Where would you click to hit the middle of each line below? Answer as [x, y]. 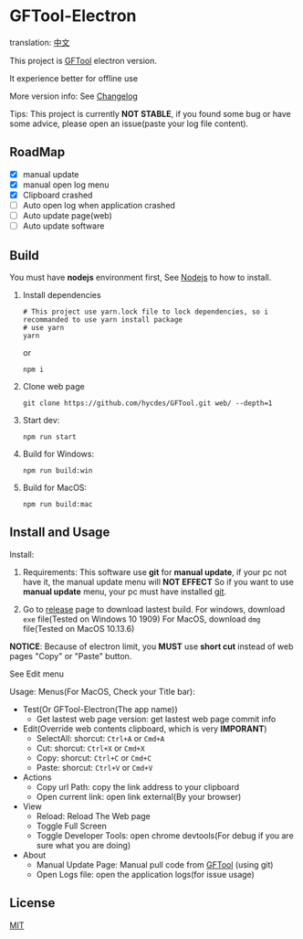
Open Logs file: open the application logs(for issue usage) [146, 874]
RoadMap [37, 152]
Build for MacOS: [55, 487]
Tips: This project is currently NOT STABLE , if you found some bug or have [150, 113]
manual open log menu [66, 185]
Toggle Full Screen [71, 826]
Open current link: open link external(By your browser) [139, 796]
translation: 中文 [40, 42]
